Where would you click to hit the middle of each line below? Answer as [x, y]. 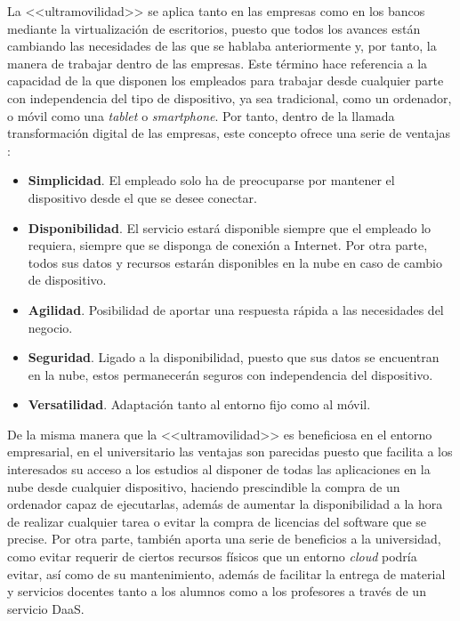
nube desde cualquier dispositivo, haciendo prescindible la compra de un [204, 486]
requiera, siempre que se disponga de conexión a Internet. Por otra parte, [228, 245]
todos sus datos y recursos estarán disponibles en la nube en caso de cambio [235, 262]
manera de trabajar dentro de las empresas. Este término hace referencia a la [218, 63]
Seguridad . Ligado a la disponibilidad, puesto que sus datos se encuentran [234, 357]
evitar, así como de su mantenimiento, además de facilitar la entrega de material [226, 573]
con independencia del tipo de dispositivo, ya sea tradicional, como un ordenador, [230, 97]
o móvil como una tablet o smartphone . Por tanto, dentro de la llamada [201, 115]
